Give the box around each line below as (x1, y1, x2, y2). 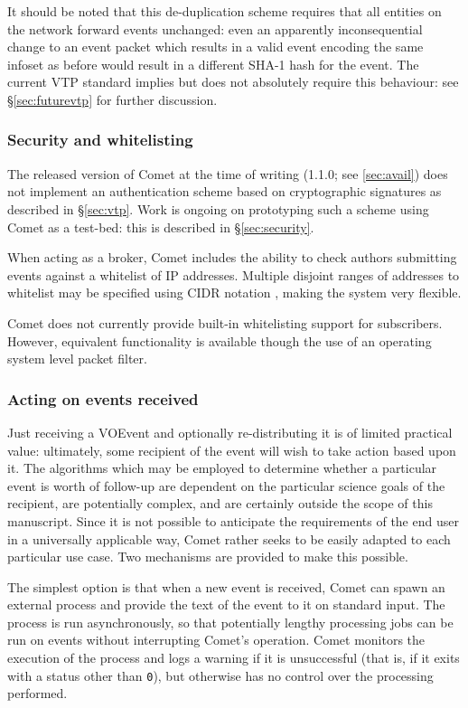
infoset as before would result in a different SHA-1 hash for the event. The (7, 54, 419, 73)
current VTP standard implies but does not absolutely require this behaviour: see (7, 72, 459, 91)
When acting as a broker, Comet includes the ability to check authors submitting (7, 248, 457, 267)
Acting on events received (7, 387, 199, 410)
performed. (7, 684, 68, 703)
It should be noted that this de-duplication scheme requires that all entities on (7, 2, 442, 20)
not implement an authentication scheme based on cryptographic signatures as (7, 182, 442, 201)
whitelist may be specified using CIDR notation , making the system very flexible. (7, 283, 462, 302)
